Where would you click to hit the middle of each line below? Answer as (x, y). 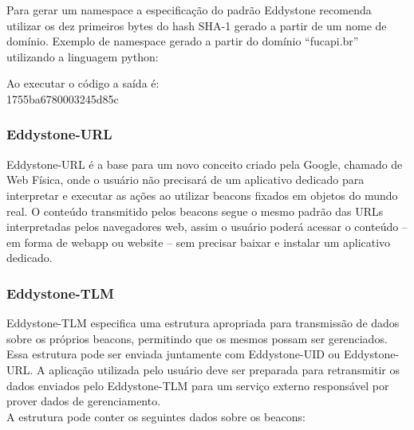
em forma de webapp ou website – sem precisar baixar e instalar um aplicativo (199, 242)
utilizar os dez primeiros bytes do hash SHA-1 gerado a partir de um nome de (197, 25)
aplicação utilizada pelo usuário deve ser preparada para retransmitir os (224, 369)
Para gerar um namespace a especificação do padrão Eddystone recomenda (189, 10)
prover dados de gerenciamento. (84, 401)
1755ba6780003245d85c (63, 98)
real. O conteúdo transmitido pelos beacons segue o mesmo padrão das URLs (195, 211)
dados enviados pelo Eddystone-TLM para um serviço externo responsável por (198, 385)
